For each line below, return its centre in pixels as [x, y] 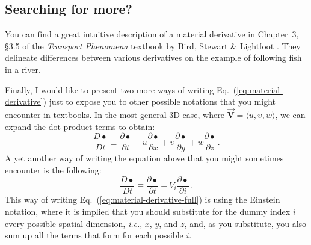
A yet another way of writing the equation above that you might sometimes [144, 158]
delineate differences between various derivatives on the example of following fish [153, 57]
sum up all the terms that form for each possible [94, 235]
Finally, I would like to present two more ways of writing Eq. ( [121, 89]
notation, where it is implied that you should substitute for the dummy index [148, 212]
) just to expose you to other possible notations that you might [159, 101]
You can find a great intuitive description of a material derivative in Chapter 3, [152, 34]
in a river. [23, 69]
